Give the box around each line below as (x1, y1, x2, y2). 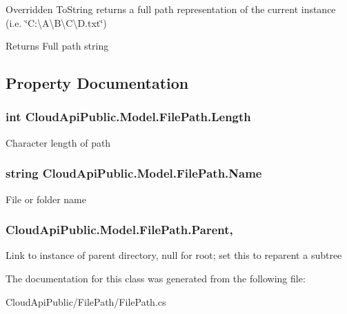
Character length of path (6, 135, 111, 149)
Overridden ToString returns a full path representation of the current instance (6, 2, 336, 16)
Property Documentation (6, 72, 189, 94)
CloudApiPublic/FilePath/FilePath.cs (6, 294, 166, 308)
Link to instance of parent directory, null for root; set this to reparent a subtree (6, 248, 342, 262)
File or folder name (6, 191, 86, 206)
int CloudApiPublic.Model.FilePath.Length (6, 108, 251, 125)
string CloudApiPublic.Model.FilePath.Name (6, 165, 262, 182)
